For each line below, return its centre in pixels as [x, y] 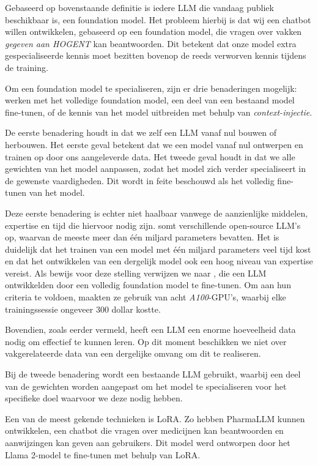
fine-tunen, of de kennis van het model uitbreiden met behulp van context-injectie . [159, 112]
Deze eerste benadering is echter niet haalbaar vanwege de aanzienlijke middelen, [157, 213]
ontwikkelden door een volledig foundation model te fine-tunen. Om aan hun [148, 285]
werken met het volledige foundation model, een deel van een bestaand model [150, 100]
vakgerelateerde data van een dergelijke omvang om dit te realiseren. [133, 353]
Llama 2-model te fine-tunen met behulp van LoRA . [103, 454]
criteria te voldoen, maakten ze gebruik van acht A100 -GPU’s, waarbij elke [146, 297]
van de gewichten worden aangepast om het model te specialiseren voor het [146, 386]
